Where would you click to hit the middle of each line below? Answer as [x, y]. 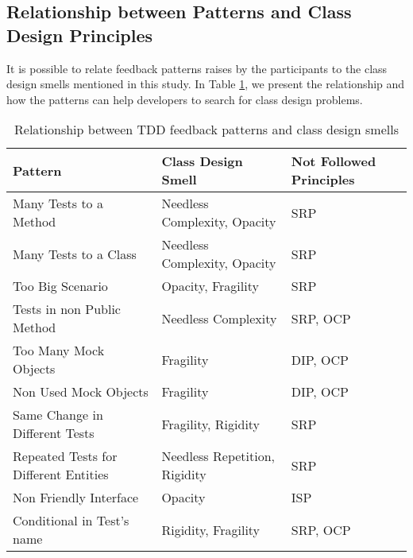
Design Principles [80, 35]
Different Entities [61, 475]
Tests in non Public [67, 309]
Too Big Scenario [60, 286]
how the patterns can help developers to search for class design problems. [185, 99]
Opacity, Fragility [210, 286]
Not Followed [334, 161]
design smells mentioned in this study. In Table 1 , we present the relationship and [206, 84]
